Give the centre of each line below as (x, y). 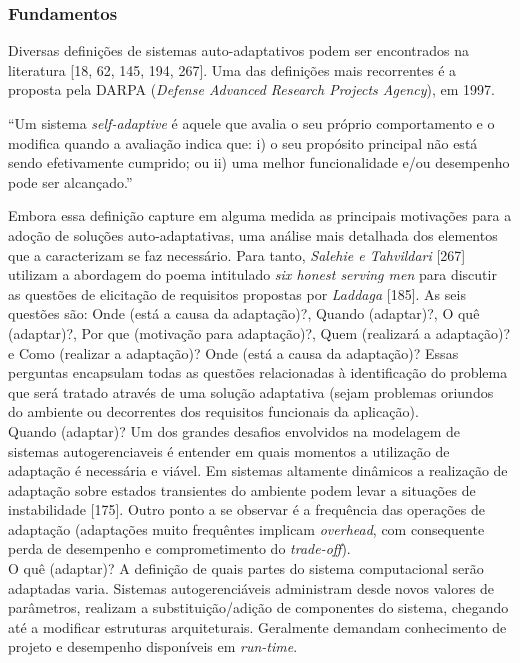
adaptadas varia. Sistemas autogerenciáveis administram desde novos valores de (251, 587)
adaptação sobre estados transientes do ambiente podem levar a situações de (242, 489)
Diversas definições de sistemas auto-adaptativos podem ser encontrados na (239, 50)
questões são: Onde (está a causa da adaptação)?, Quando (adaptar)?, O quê (244, 313)
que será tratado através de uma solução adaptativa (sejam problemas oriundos (251, 391)
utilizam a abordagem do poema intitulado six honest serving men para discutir (252, 274)
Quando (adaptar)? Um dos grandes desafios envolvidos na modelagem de (234, 430)
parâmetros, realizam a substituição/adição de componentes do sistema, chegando (258, 607)
